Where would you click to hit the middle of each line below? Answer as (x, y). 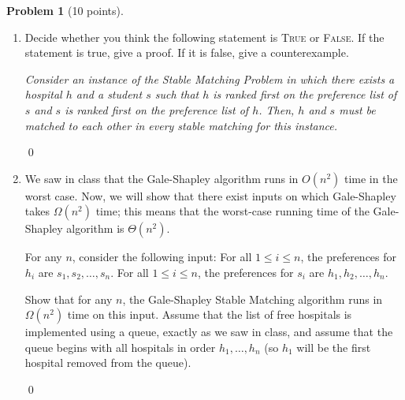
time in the (371, 178)
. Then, (277, 109)
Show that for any (69, 299)
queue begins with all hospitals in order (120, 347)
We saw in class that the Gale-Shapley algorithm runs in (162, 178)
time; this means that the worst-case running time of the (232, 211)
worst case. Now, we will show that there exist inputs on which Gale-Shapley (210, 195)
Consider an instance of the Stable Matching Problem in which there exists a (210, 79)
